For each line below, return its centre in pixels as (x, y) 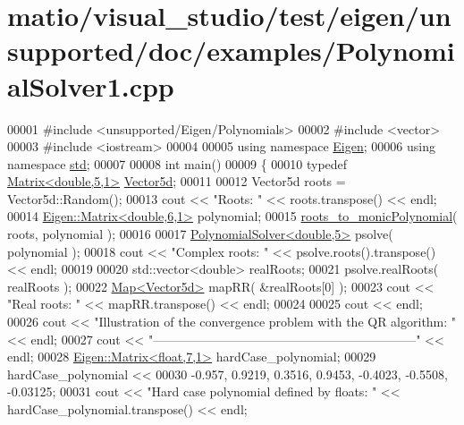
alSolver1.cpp (91, 85)
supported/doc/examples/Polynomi (231, 51)
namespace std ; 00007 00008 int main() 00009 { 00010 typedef (177, 163)
